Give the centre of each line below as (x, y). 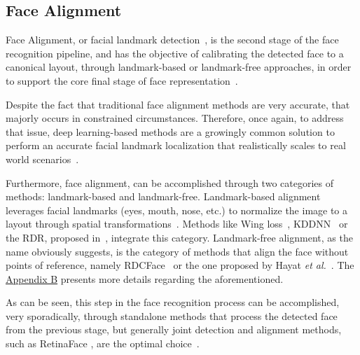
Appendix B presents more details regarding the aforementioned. (145, 278)
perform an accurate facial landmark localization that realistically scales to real (176, 145)
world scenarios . (42, 159)
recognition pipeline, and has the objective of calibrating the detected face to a (175, 53)
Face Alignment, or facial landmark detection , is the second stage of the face (172, 40)
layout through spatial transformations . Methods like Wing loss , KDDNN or (177, 224)
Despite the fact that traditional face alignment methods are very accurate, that (178, 104)
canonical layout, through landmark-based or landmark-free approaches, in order (179, 67)
